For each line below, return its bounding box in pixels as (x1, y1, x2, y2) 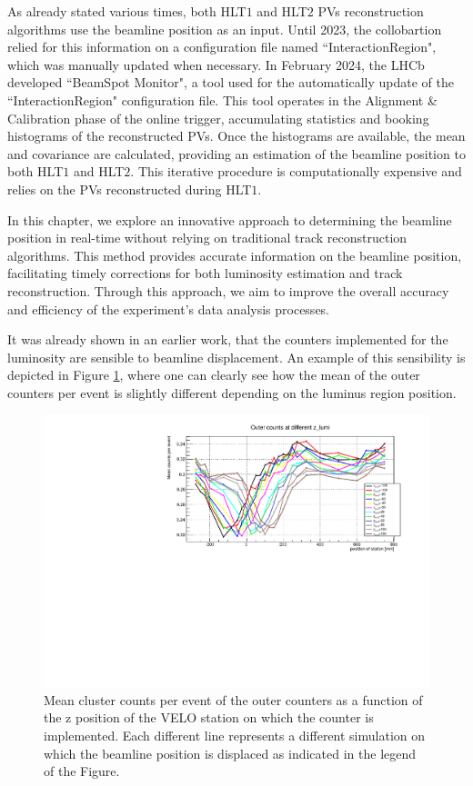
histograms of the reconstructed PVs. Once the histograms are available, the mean (7, 126, 466, 145)
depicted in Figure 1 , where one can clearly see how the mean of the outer (7, 365, 420, 384)
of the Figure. (44, 761, 120, 781)
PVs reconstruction (317, 2, 424, 20)
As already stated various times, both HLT (7, 2, 247, 20)
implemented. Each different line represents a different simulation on (44, 725, 426, 744)
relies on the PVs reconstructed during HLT (7, 179, 252, 198)
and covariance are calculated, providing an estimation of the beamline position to (7, 144, 466, 163)
